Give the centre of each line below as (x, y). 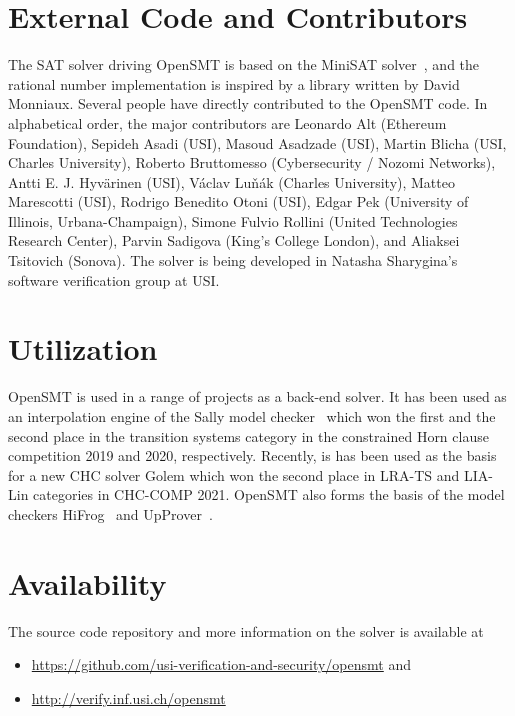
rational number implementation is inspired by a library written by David (234, 83)
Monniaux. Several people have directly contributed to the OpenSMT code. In (248, 103)
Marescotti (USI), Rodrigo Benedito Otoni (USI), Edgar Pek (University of (238, 201)
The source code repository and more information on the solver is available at (246, 630)
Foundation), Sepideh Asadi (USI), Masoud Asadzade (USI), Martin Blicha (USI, (257, 142)
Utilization (83, 348)
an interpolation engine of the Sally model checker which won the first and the (252, 415)
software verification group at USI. (114, 279)
